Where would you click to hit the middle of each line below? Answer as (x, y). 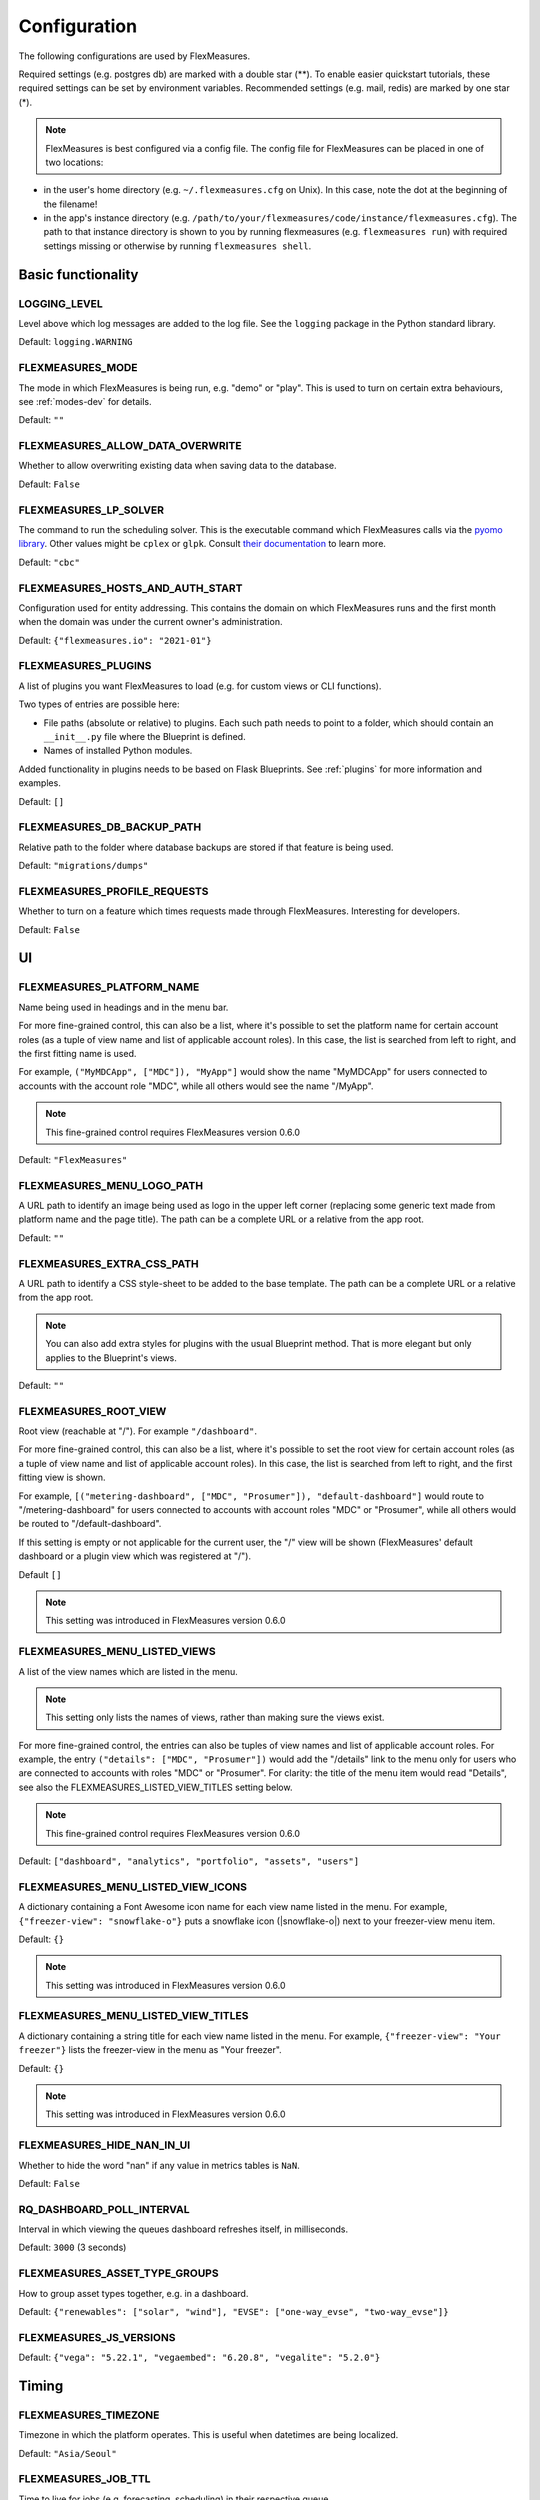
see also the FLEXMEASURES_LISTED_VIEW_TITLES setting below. (155, 1787)
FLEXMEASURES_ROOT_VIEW (92, 1411)
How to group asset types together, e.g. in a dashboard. (133, 2293)
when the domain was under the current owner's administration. (150, 622)
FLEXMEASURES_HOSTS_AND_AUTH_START (130, 588)
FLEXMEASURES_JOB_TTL (84, 2479)
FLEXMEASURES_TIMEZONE (89, 2415)
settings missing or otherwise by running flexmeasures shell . (177, 246)
